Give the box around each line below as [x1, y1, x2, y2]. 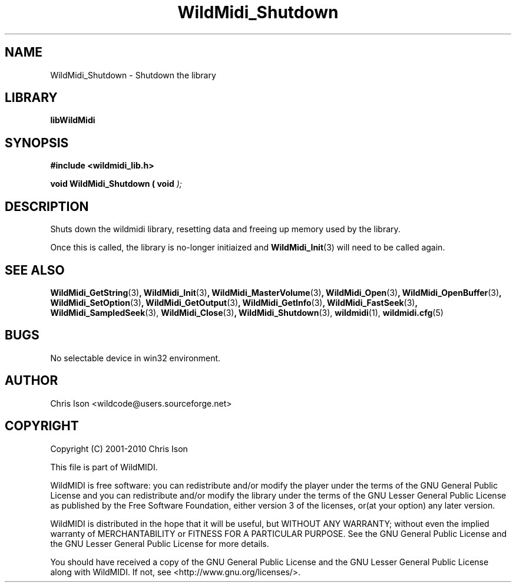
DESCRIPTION [5, 199, 89, 214]
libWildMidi [50, 115, 95, 126]
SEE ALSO [5, 262, 65, 278]
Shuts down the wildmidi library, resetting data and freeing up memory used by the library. [50, 224, 401, 235]
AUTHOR [5, 373, 58, 388]
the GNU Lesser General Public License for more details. [50, 538, 269, 549]
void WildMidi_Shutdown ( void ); [50, 179, 183, 189]
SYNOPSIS [5, 135, 69, 150]
